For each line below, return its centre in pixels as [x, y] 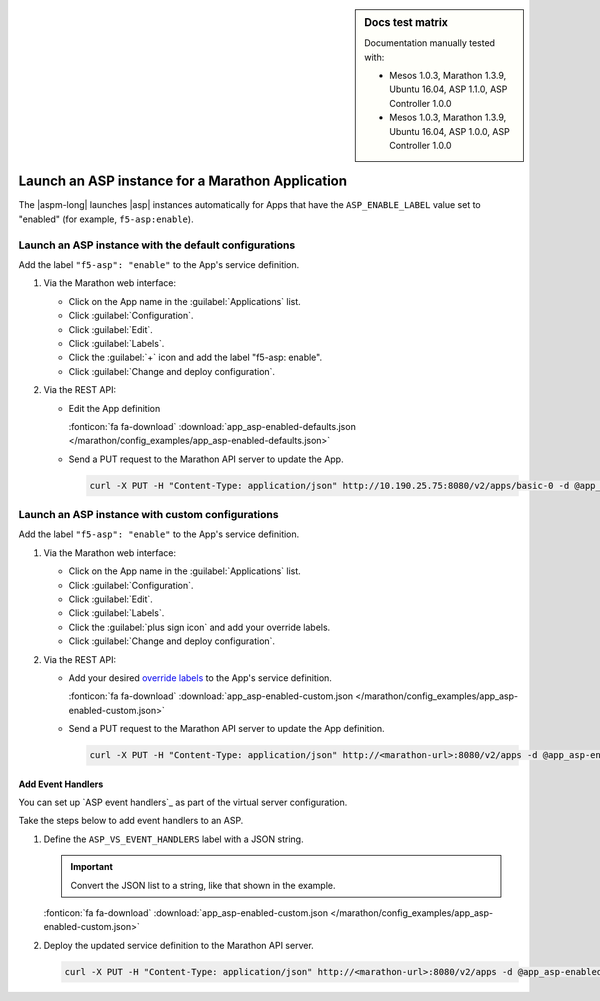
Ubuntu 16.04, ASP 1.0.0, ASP [449, 131]
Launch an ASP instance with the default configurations [157, 245]
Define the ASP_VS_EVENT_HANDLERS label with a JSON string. [173, 839]
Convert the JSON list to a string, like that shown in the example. [203, 885]
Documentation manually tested [429, 43]
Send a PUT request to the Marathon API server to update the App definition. [226, 729]
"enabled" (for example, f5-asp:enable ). [106, 219]
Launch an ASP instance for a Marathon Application [183, 181]
